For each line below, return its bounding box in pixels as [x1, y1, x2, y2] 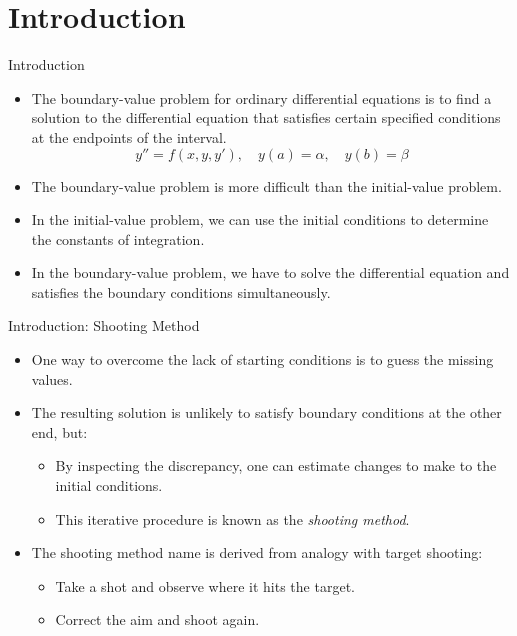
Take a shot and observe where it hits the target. [55, 575, 355, 596]
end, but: [31, 421, 88, 442]
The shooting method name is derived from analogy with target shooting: [31, 542, 483, 563]
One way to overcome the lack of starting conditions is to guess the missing [31, 349, 494, 370]
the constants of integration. [31, 228, 205, 249]
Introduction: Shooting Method [8, 315, 200, 336]
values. [31, 368, 73, 389]
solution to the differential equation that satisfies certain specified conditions [31, 107, 501, 128]
